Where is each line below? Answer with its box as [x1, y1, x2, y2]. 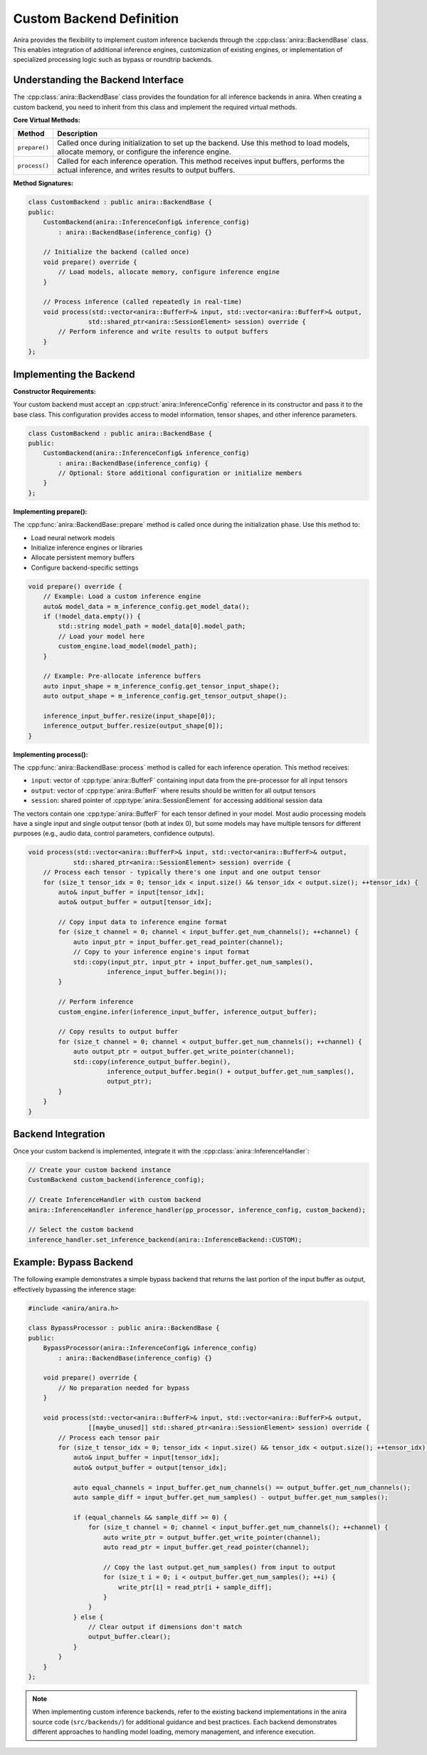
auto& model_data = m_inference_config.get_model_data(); [43, 602, 250, 610]
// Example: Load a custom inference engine [43, 592, 201, 601]
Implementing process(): [13, 750, 88, 758]
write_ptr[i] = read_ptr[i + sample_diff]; [117, 1583, 273, 1591]
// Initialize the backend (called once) [43, 248, 190, 256]
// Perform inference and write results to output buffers [58, 328, 269, 336]
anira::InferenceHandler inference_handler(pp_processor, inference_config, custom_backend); [28, 1205, 367, 1214]
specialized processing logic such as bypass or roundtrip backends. [13, 56, 213, 64]
